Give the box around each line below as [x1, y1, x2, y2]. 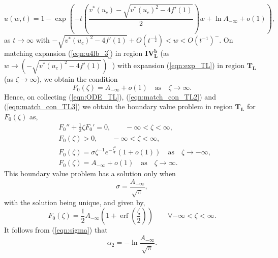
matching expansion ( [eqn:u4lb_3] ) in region [4, 48, 143, 58]
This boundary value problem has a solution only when [4, 168, 176, 179]
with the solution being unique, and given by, [4, 197, 145, 207]
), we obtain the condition [37, 73, 118, 84]
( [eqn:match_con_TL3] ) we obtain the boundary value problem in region [4, 101, 233, 112]
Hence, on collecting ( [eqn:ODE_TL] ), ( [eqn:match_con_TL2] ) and [4, 91, 216, 102]
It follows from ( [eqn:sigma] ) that [4, 224, 108, 235]
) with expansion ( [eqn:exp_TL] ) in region [112, 59, 244, 70]
